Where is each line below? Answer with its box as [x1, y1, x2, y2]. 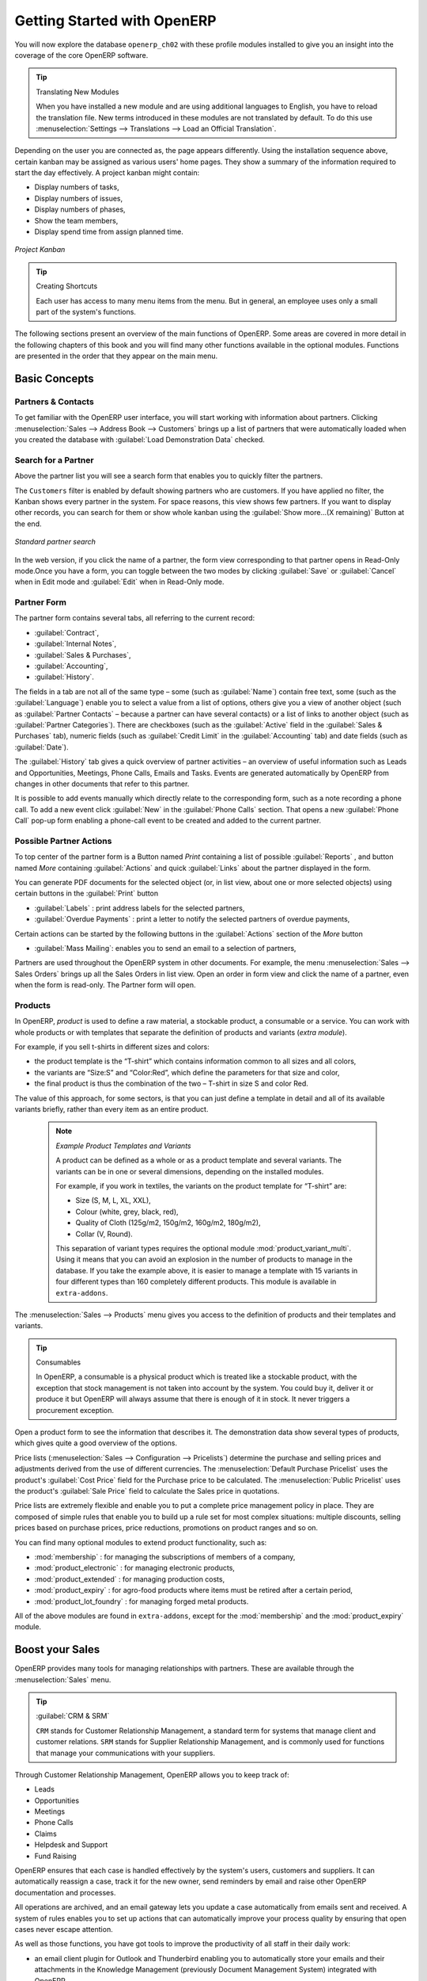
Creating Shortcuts [36, 281, 98, 291]
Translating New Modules [36, 87, 119, 97]
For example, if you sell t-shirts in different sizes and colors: [14, 1042, 210, 1052]
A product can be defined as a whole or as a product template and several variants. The [55, 1155, 342, 1165]
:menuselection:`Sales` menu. [14, 1674, 111, 1684]
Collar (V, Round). [75, 1229, 134, 1239]
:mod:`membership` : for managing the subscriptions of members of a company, [34, 1552, 296, 1561]
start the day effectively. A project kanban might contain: [14, 168, 200, 177]
